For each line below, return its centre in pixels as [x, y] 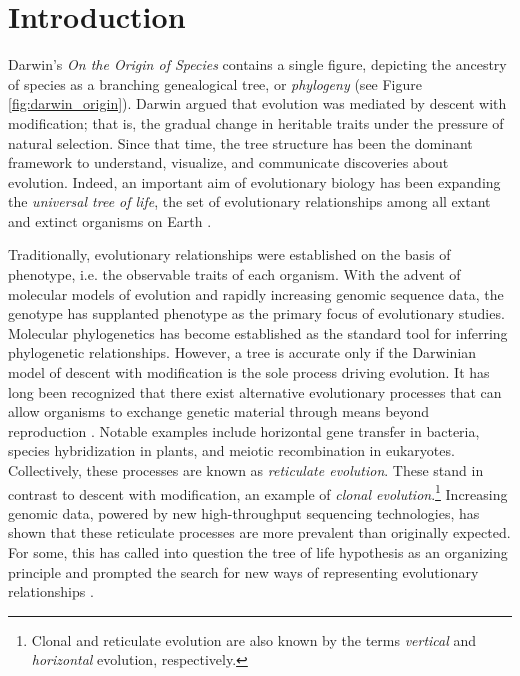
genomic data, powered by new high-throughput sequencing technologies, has [244, 512]
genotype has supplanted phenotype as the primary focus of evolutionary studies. [256, 313]
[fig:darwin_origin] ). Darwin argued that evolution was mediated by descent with [257, 103]
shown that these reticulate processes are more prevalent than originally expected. [259, 532]
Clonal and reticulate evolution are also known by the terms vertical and [254, 639]
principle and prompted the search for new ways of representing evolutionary [243, 571]
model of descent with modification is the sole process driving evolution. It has [249, 372]
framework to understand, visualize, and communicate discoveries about [228, 162]
